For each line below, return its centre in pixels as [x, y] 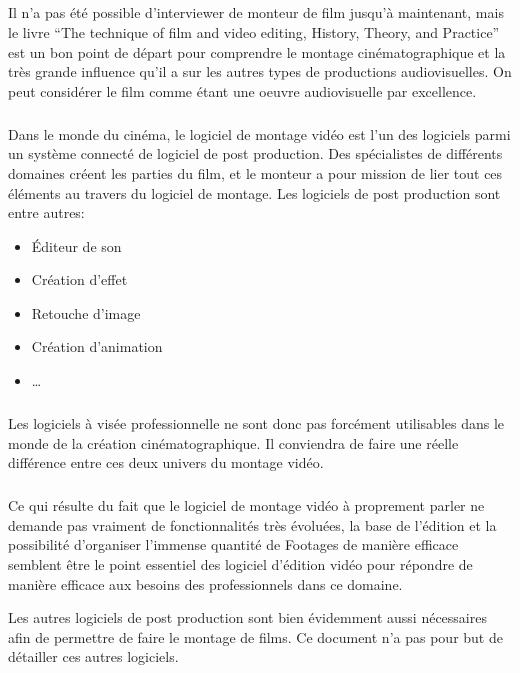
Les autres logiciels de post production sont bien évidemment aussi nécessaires [247, 617]
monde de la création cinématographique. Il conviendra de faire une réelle [233, 442]
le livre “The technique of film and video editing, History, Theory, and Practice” [254, 31]
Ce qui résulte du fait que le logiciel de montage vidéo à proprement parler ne [246, 505]
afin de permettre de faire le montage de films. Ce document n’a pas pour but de [255, 636]
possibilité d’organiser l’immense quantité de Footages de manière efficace [233, 544]
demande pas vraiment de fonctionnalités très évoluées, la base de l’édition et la [252, 524]
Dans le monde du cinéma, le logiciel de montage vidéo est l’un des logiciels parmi [259, 133]
